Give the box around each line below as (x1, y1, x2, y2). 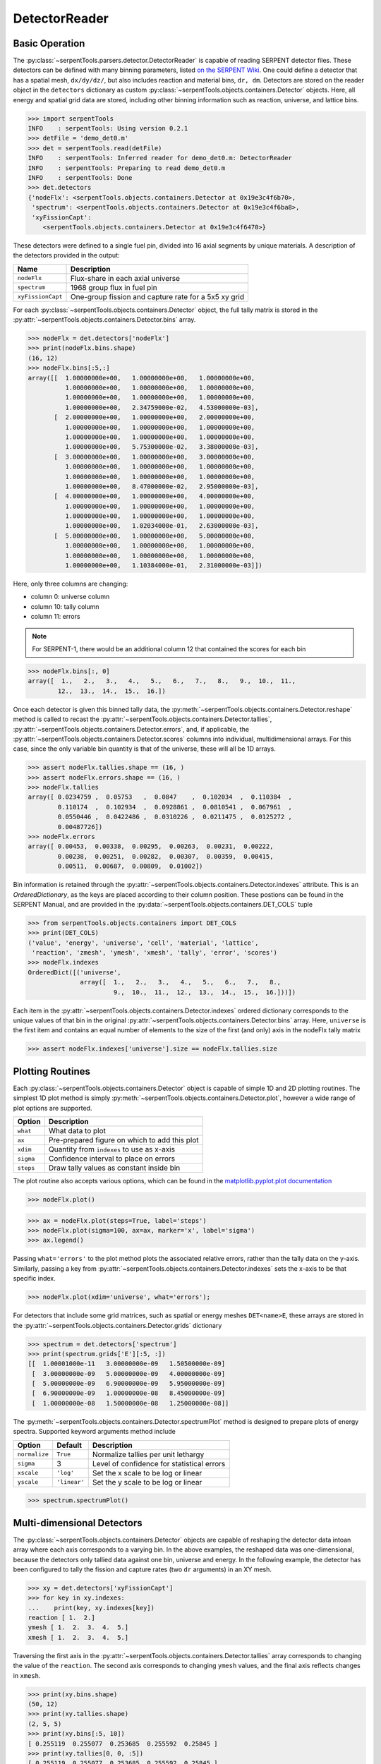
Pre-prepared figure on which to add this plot (48, 1135, 199, 1145)
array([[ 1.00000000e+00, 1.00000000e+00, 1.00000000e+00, (28, 374, 255, 382)
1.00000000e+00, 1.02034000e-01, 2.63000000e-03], (64, 522, 259, 530)
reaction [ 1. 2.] (28, 1614, 95, 1622)
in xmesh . (13, 1671, 41, 1679)
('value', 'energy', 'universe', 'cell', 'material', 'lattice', (28, 938, 259, 947)
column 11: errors (30, 612, 80, 621)
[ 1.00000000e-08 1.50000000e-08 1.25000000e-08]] (32, 1399, 229, 1407)
